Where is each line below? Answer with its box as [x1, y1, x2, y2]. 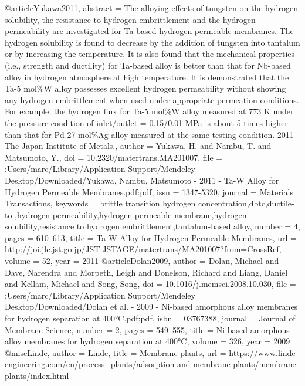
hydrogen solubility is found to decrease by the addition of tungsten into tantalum [5, 36, 300, 48]
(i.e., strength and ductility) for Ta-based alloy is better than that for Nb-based [5, 59, 291, 71]
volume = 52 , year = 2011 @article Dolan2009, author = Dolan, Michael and [5, 255, 279, 267]
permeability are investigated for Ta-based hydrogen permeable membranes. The [5, 25, 294, 37]
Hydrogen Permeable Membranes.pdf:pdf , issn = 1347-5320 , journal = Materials [5, 185, 293, 198]
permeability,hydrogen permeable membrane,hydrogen [52, 208, 247, 221]
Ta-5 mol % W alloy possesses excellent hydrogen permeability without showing [5, 82, 286, 94]
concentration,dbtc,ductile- [198, 197, 294, 209]
